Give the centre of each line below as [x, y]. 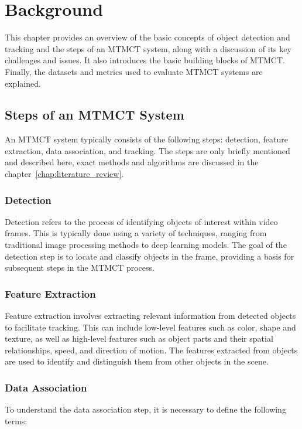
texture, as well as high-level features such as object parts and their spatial [139, 338]
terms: [16, 421]
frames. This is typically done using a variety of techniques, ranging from [136, 233]
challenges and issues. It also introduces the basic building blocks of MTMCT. [145, 60]
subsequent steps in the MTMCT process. [80, 268]
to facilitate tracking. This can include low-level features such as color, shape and [150, 327]
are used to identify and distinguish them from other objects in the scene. [137, 361]
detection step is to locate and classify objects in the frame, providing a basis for [150, 256]
